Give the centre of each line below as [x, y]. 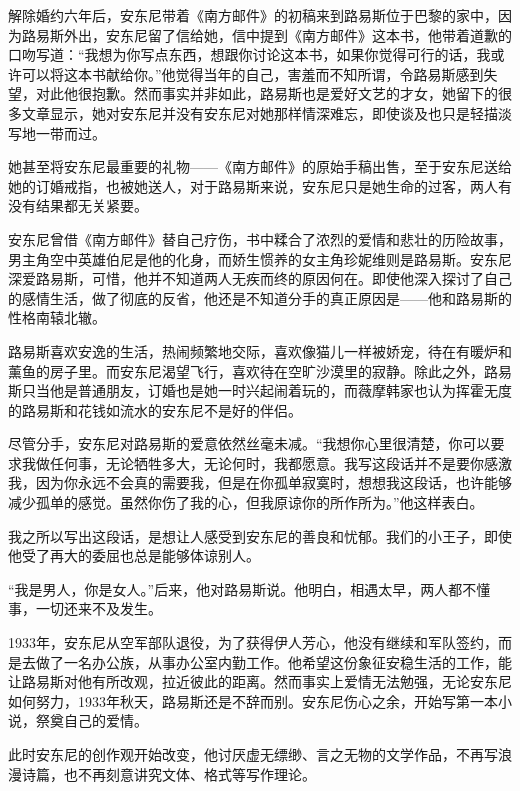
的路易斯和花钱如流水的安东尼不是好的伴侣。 [155, 409]
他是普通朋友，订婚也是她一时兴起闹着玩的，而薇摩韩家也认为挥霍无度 [280, 390]
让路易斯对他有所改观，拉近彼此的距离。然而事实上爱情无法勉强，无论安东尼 [260, 681]
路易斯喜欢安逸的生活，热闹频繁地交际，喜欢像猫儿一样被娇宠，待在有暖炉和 [260, 350]
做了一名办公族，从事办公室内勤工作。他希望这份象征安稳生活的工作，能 [273, 661]
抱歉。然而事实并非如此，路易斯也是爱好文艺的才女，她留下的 [294, 93]
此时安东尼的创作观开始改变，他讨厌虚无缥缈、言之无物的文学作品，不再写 [253, 754]
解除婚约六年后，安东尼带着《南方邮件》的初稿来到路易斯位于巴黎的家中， [253, 15]
